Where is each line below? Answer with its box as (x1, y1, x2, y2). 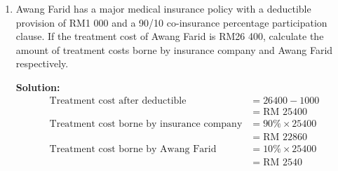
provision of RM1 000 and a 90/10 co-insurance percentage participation (15, 15, 327, 29)
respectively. (15, 56, 69, 71)
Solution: (15, 79, 60, 94)
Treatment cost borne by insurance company (49, 118, 243, 129)
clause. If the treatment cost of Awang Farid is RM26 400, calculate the (15, 29, 324, 43)
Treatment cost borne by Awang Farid (49, 144, 217, 154)
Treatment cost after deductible (49, 95, 187, 106)
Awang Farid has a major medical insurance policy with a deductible (15, 1, 311, 15)
